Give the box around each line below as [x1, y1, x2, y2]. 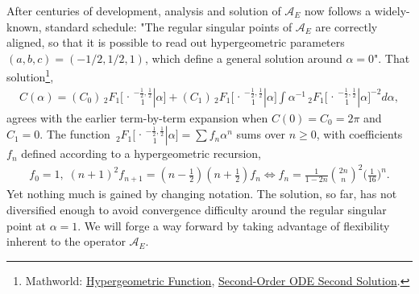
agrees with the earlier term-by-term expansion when [6, 109, 268, 126]
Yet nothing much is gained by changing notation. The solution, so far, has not [6, 185, 397, 202]
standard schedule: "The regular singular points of [45, 18, 292, 35]
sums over [236, 126, 286, 143]
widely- [374, 2, 410, 19]
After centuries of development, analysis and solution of [6, 2, 281, 19]
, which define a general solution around [144, 49, 342, 66]
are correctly [315, 18, 378, 35]
